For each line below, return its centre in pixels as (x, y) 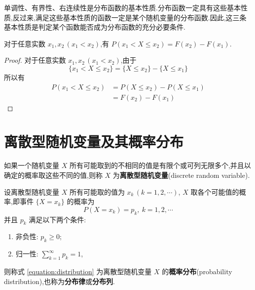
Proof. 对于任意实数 (35, 60)
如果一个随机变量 (32, 165)
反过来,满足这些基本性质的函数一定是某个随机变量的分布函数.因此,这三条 (129, 17)
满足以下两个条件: (57, 219)
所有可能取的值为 (97, 191)
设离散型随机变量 (32, 191)
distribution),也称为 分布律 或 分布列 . (59, 281)
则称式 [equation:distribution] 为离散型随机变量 (78, 271)
